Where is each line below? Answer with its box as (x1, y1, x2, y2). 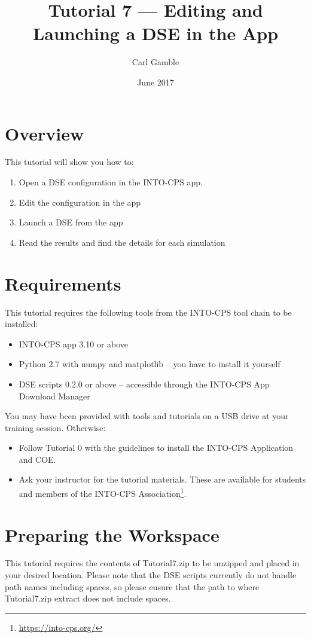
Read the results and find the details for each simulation (19, 236, 225, 248)
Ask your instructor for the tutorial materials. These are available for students (19, 473, 306, 486)
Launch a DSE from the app (19, 216, 123, 228)
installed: (5, 318, 38, 330)
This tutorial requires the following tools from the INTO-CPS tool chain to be (5, 306, 292, 318)
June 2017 (137, 75, 174, 88)
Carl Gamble (132, 56, 179, 68)
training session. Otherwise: (5, 421, 106, 434)
